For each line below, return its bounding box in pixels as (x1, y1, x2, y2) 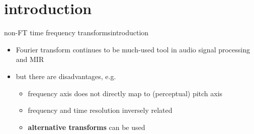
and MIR (16, 54, 44, 64)
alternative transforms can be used (28, 121, 145, 132)
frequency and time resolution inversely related (28, 105, 173, 115)
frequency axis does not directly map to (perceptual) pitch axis (28, 88, 223, 98)
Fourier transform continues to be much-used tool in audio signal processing (16, 44, 250, 54)
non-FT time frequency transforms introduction (4, 27, 149, 38)
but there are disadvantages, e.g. (16, 71, 116, 81)
